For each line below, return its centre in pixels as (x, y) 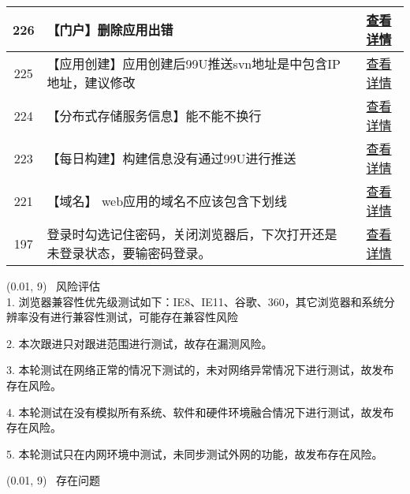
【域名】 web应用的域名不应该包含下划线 (167, 201)
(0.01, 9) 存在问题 (54, 480)
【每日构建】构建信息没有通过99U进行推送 (171, 158)
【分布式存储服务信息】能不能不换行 (154, 116)
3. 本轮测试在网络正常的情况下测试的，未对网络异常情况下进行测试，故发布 (200, 370)
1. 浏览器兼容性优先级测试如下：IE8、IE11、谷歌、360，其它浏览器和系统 (195, 301)
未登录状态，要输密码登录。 (129, 253)
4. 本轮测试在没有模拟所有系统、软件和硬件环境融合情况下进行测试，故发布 (200, 412)
